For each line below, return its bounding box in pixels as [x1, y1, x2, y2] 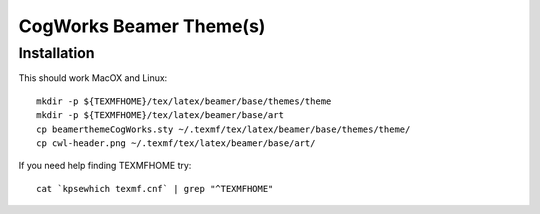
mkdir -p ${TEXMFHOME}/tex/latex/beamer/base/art [36, 110, 285, 121]
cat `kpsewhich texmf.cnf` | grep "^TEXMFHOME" [36, 183, 274, 194]
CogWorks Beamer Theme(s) [18, 15, 266, 37]
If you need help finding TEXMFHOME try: [18, 160, 192, 172]
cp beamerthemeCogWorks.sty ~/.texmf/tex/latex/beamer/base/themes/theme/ [36, 123, 411, 135]
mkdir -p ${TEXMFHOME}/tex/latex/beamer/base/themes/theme [36, 95, 332, 107]
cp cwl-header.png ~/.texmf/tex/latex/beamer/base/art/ [36, 137, 316, 149]
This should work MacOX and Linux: [18, 72, 168, 84]
